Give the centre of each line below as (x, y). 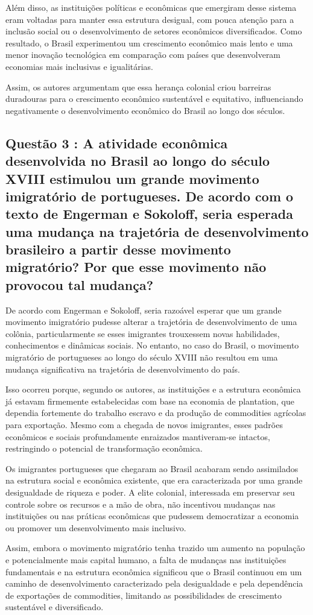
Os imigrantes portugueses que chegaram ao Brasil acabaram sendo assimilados (152, 468)
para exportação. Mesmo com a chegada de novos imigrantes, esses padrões (144, 425)
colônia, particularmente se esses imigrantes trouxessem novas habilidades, (143, 333)
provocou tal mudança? (80, 284)
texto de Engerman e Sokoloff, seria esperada (149, 214)
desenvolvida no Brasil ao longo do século (138, 161)
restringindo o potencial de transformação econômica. (104, 448)
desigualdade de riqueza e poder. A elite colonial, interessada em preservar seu (150, 492)
